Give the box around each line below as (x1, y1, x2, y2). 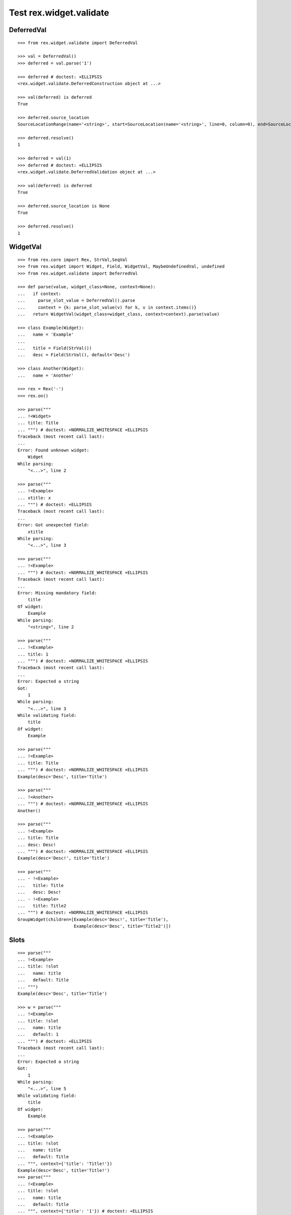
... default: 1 (17, 1032, 59, 1037)
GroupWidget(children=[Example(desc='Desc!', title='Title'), (17, 917, 169, 922)
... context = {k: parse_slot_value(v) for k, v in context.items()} (17, 304, 197, 310)
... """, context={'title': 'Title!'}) (17, 1161, 113, 1166)
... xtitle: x (17, 495, 51, 501)
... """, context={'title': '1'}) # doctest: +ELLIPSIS (17, 1208, 153, 1214)
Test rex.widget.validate (9, 7, 109, 18)
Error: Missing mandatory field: (17, 590, 97, 596)
